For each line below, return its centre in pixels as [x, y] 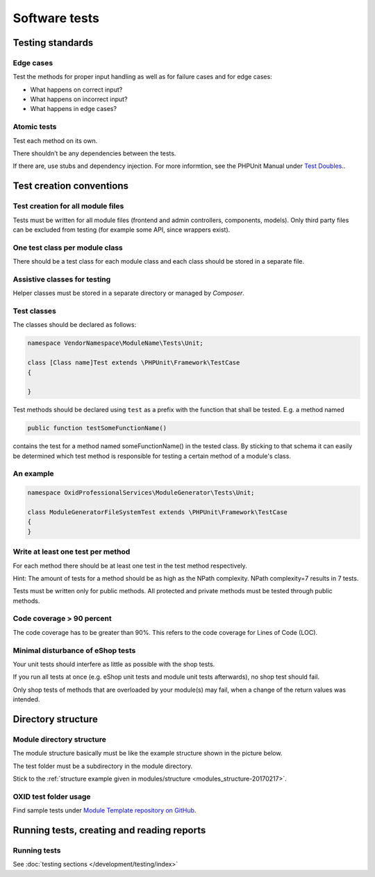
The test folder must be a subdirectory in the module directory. [103, 766]
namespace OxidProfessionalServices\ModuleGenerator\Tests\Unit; [141, 493]
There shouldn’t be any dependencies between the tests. [94, 153]
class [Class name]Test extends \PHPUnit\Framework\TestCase [134, 363]
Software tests [56, 18]
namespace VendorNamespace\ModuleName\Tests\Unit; [116, 343]
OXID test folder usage [52, 797]
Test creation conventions [70, 186]
